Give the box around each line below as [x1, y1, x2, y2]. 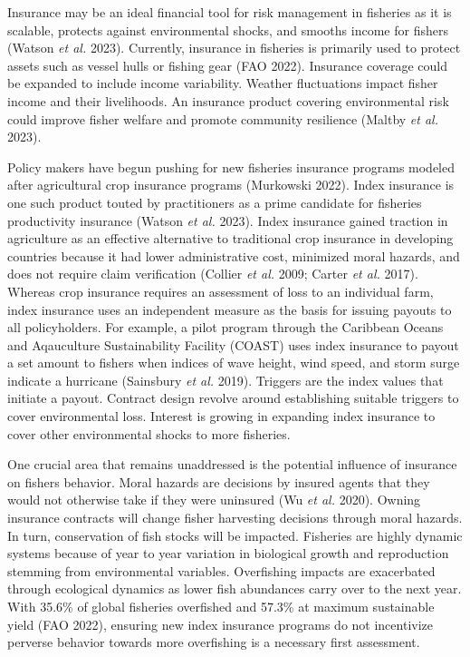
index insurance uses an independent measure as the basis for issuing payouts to [7, 299, 452, 319]
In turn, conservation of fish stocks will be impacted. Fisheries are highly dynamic [7, 525, 463, 544]
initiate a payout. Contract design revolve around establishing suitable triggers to [7, 388, 459, 407]
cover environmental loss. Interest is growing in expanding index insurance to [7, 407, 436, 426]
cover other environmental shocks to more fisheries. [7, 424, 291, 443]
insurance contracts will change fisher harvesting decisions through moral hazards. [7, 508, 463, 527]
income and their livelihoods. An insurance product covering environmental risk [7, 91, 449, 110]
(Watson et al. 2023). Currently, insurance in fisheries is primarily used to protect [7, 38, 461, 57]
